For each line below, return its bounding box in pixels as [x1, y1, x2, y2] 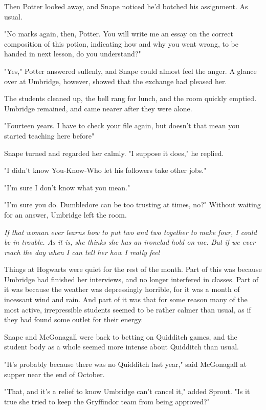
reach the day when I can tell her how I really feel [4, 246, 160, 257]
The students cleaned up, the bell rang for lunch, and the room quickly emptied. [4, 93, 257, 104]
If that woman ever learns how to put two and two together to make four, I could [4, 226, 257, 237]
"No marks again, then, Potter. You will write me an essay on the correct [4, 28, 233, 39]
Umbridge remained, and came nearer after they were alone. [4, 103, 192, 113]
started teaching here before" [4, 130, 95, 141]
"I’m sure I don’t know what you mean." [4, 182, 130, 192]
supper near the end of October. [4, 368, 105, 379]
